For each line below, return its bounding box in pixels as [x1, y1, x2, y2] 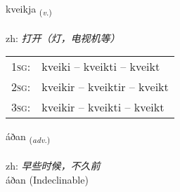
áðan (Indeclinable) [6, 172, 89, 186]
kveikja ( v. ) [6, 1, 52, 18]
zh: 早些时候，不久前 [6, 158, 101, 173]
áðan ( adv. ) [6, 129, 51, 146]
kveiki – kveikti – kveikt [41, 58, 160, 75]
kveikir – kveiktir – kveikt [41, 78, 169, 95]
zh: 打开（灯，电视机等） [6, 30, 120, 45]
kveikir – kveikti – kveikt [41, 99, 165, 116]
